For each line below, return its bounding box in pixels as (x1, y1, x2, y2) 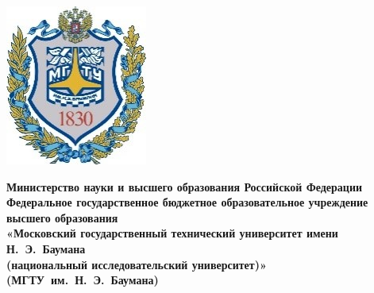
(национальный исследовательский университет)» (6, 256, 267, 272)
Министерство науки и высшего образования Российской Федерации (6, 178, 363, 195)
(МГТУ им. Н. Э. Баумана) (6, 272, 159, 288)
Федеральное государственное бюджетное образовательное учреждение (6, 194, 368, 210)
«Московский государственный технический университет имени (6, 225, 338, 241)
